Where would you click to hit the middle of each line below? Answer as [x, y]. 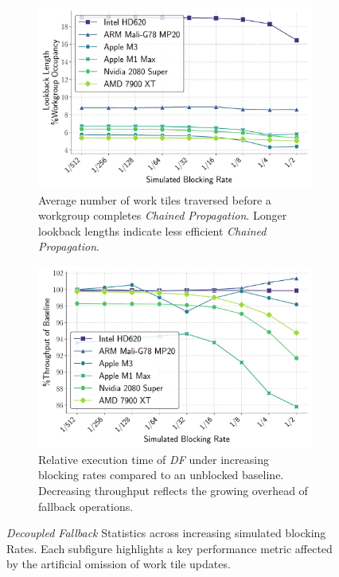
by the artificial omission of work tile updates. [119, 564]
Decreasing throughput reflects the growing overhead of [173, 490]
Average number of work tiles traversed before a [155, 199]
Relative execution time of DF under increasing [154, 459]
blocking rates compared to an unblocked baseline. [161, 475]
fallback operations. [86, 506]
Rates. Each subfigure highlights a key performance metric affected [169, 548]
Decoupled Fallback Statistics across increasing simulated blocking [166, 533]
